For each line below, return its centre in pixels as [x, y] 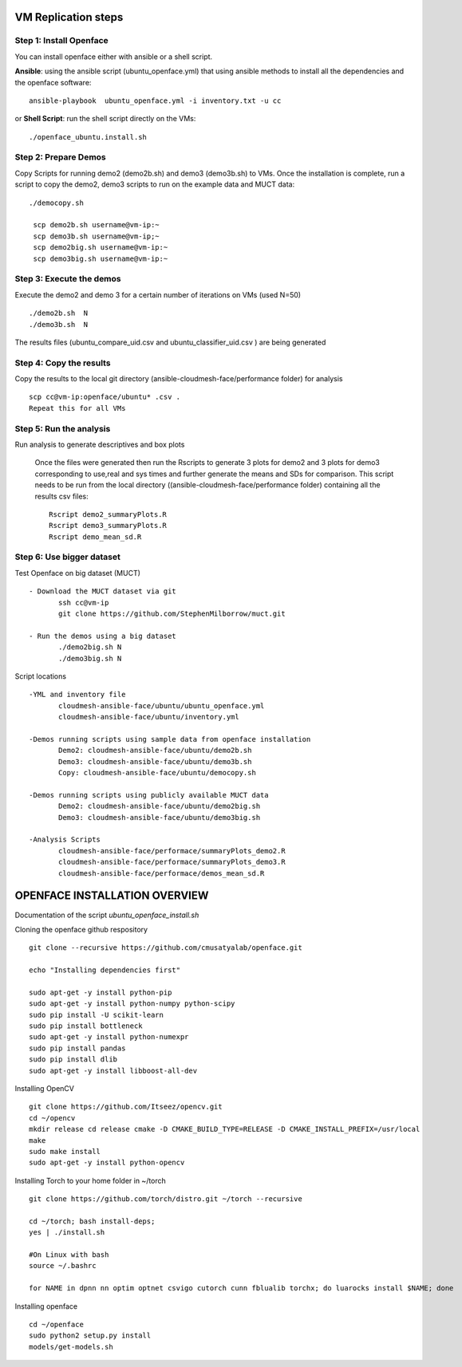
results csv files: [61, 496]
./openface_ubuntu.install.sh [88, 137]
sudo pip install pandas [77, 1048]
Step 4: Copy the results [63, 363]
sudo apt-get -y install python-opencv [107, 1163]
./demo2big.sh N [90, 647]
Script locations [41, 676]
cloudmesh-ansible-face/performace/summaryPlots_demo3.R [172, 862]
